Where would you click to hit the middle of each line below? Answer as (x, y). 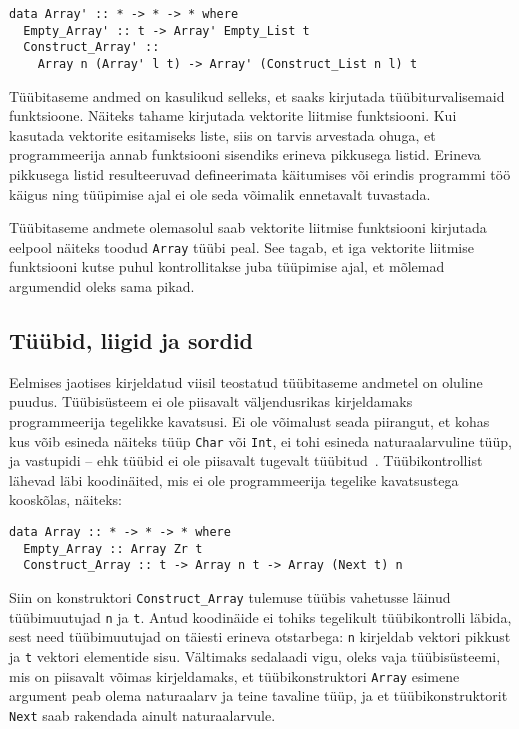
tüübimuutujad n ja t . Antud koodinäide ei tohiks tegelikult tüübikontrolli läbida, (260, 616)
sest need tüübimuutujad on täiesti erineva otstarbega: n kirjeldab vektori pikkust (260, 636)
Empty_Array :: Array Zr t (113, 548)
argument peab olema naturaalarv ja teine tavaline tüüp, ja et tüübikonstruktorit (258, 695)
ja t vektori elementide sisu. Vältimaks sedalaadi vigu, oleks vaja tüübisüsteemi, (255, 655)
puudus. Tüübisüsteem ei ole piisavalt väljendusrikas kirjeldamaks (211, 401)
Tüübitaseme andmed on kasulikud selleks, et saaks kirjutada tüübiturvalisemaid (257, 95)
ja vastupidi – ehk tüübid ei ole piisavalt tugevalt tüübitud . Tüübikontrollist (246, 460)
